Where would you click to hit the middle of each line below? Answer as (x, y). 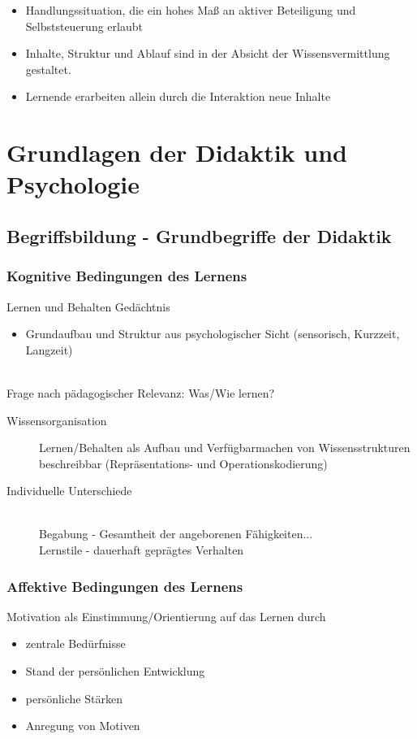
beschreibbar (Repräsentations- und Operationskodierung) (183, 463)
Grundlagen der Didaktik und (177, 152)
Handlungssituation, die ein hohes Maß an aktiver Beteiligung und (191, 10)
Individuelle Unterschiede (69, 491)
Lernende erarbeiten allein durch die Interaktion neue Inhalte (178, 96)
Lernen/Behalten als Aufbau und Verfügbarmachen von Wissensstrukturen (225, 448)
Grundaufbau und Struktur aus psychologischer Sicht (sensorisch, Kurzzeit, (213, 334)
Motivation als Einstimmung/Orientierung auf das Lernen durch (166, 616)
